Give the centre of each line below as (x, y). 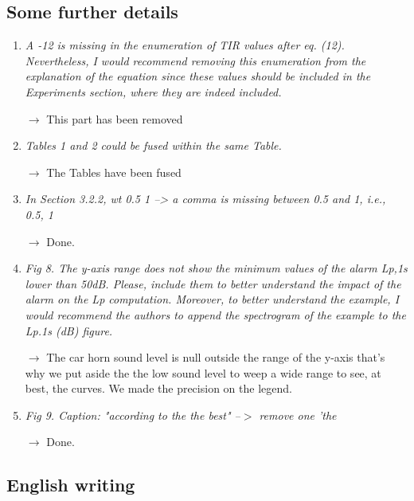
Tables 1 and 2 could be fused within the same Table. (153, 145)
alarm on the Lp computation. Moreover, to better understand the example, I (212, 299)
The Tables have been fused (114, 172)
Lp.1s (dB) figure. (69, 330)
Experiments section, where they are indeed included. (153, 91)
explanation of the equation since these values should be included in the (198, 76)
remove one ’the (298, 415)
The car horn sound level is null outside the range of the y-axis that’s (216, 357)
